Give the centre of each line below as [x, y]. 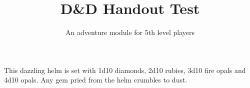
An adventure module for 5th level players [130, 32]
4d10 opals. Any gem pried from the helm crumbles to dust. [96, 80]
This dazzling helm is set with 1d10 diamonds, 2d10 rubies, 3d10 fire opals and [125, 70]
